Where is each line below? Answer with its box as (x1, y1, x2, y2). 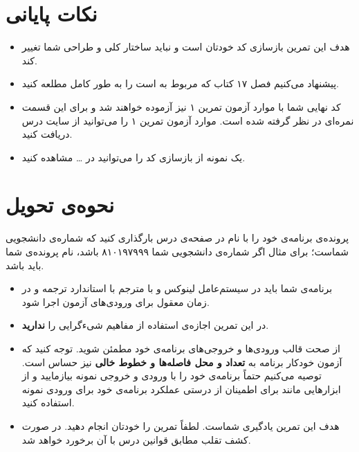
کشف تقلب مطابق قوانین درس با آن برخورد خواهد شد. (21, 432, 251, 446)
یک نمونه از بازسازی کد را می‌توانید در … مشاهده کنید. (21, 150, 246, 164)
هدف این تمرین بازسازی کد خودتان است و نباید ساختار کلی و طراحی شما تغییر (21, 39, 350, 54)
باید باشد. (6, 257, 44, 272)
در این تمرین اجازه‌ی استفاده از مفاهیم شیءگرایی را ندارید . (21, 318, 269, 332)
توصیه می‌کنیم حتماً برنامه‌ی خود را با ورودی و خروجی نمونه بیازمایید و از (21, 368, 322, 383)
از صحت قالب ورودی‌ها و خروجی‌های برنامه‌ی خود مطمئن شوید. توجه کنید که (21, 341, 340, 355)
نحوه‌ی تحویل (6, 190, 114, 219)
